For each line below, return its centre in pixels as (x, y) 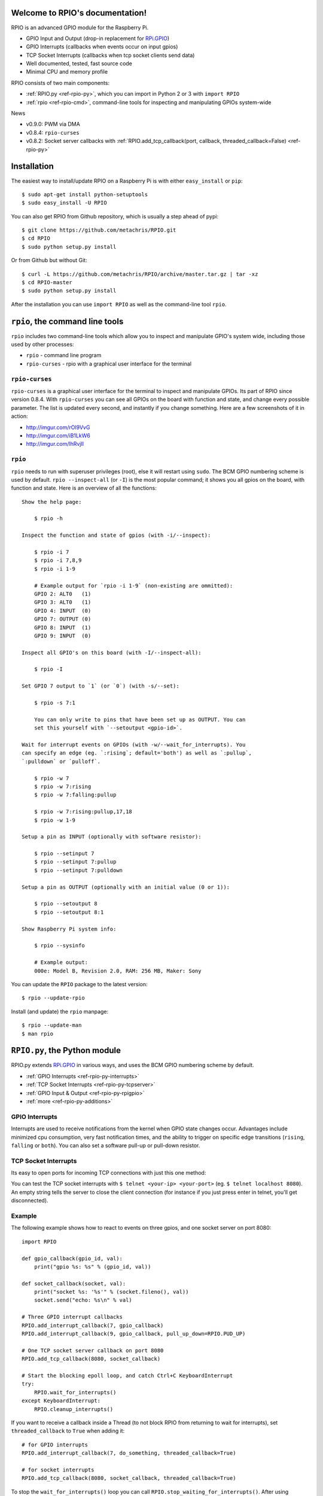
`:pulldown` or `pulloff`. (61, 761)
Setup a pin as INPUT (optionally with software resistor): (112, 837)
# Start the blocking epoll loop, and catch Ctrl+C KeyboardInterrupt (127, 1375)
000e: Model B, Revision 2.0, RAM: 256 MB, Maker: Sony (118, 971)
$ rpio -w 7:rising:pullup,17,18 (83, 812)
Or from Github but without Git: (49, 260)
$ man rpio (38, 1033)
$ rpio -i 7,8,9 (58, 560)
